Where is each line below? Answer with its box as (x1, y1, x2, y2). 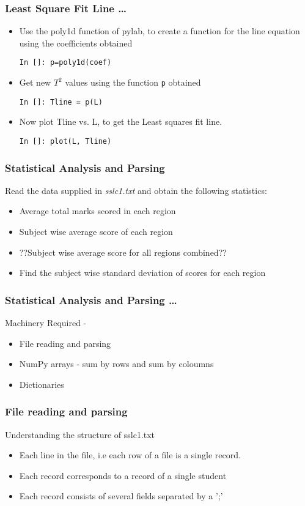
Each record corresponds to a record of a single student (19, 469, 227, 482)
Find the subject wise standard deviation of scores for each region (19, 266, 266, 279)
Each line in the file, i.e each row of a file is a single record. (19, 448, 241, 461)
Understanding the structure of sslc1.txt (5, 428, 155, 441)
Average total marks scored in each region (19, 204, 176, 217)
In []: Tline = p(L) (19, 97, 103, 106)
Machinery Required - (5, 316, 87, 329)
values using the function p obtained (65, 76, 201, 89)
